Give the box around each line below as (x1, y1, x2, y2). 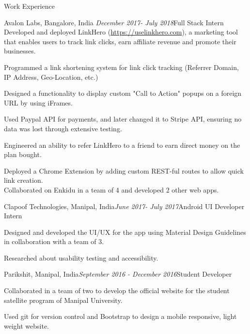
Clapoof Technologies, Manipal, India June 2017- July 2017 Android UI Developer (4, 201, 245, 211)
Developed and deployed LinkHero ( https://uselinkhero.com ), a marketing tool (4, 27, 238, 37)
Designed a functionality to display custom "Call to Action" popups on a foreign (4, 88, 242, 98)
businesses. (4, 46, 36, 56)
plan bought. (4, 149, 42, 159)
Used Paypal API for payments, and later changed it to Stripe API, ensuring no (4, 114, 242, 124)
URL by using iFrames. (4, 97, 73, 107)
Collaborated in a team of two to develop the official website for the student (4, 285, 230, 296)
